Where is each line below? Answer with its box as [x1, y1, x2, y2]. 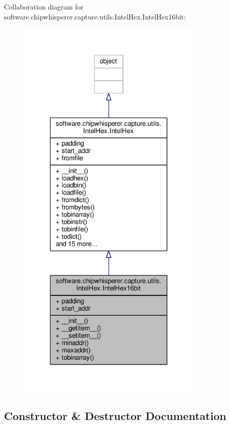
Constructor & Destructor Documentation [4, 408, 227, 423]
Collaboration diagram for [4, 1, 84, 11]
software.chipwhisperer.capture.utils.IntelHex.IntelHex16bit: [4, 11, 186, 21]
